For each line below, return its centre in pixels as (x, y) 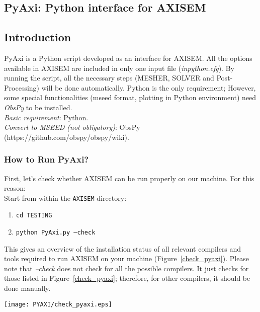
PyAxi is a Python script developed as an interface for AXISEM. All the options (128, 58)
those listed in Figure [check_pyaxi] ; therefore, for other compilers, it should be (127, 278)
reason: (15, 188)
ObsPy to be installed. (38, 107)
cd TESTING (34, 216)
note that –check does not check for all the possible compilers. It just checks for (126, 268)
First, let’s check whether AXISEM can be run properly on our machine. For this (129, 178)
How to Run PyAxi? (47, 159)
